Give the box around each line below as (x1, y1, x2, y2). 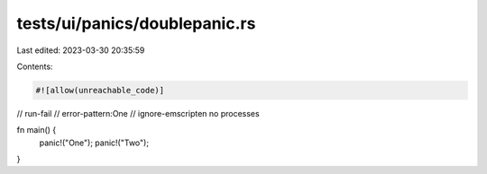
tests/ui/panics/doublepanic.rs (16, 13, 256, 33)
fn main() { (16, 125, 57, 135)
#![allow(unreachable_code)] (35, 85, 165, 95)
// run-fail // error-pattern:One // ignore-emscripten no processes (16, 108, 261, 118)
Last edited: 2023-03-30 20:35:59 (16, 45, 145, 56)
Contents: (16, 61, 53, 72)
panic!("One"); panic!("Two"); (39, 137, 149, 148)
